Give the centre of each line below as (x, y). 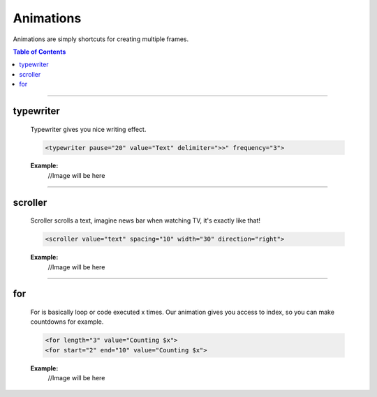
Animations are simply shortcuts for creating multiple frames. (101, 39)
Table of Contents (39, 52)
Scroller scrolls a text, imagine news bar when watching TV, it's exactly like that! (146, 220)
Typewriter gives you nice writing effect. (88, 129)
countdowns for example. (67, 322)
